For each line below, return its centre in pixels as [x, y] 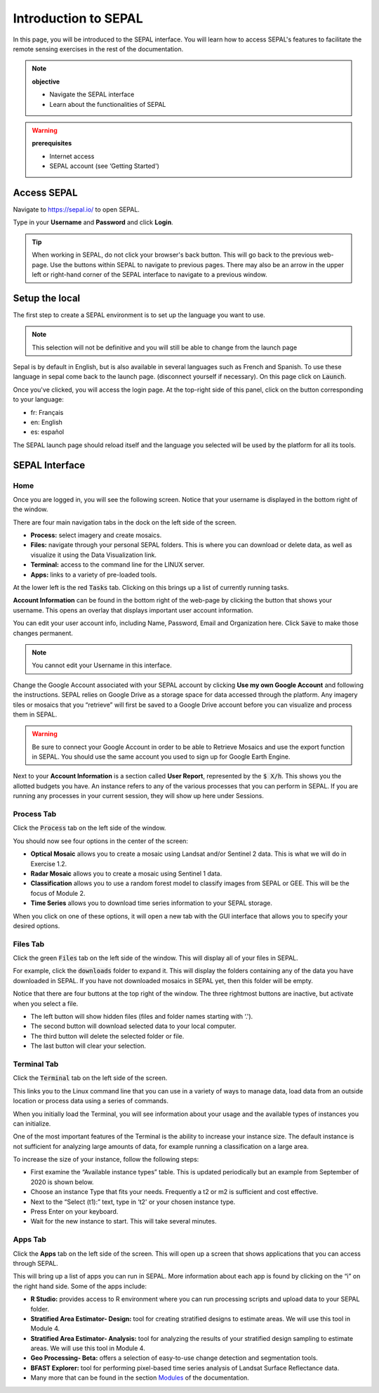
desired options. [36, 925]
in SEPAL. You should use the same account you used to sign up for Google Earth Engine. [161, 757]
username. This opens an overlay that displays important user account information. [133, 610]
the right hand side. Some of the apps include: [80, 1286]
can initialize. [32, 1123]
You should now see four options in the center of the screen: [101, 841]
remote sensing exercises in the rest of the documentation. [98, 49]
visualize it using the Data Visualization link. [94, 555]
